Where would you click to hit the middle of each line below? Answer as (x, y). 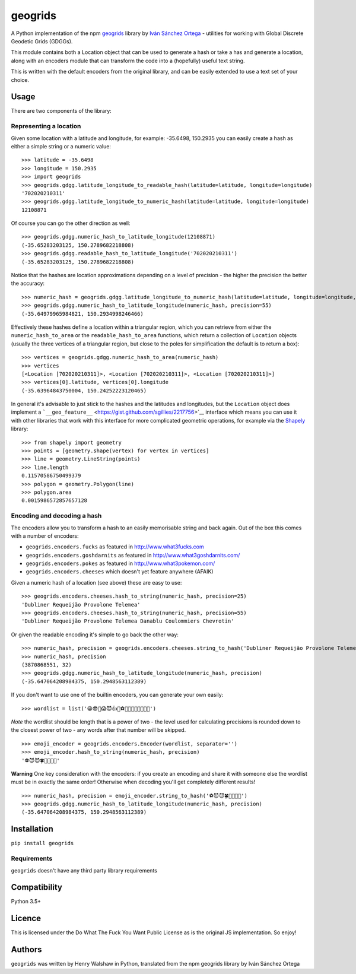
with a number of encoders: (45, 536)
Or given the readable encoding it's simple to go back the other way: (95, 634)
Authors (26, 950)
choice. (20, 80)
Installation (32, 829)
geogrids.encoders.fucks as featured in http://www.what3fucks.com (115, 547)
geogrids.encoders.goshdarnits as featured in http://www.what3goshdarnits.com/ (133, 555)
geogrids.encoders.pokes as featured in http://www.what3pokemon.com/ (120, 563)
